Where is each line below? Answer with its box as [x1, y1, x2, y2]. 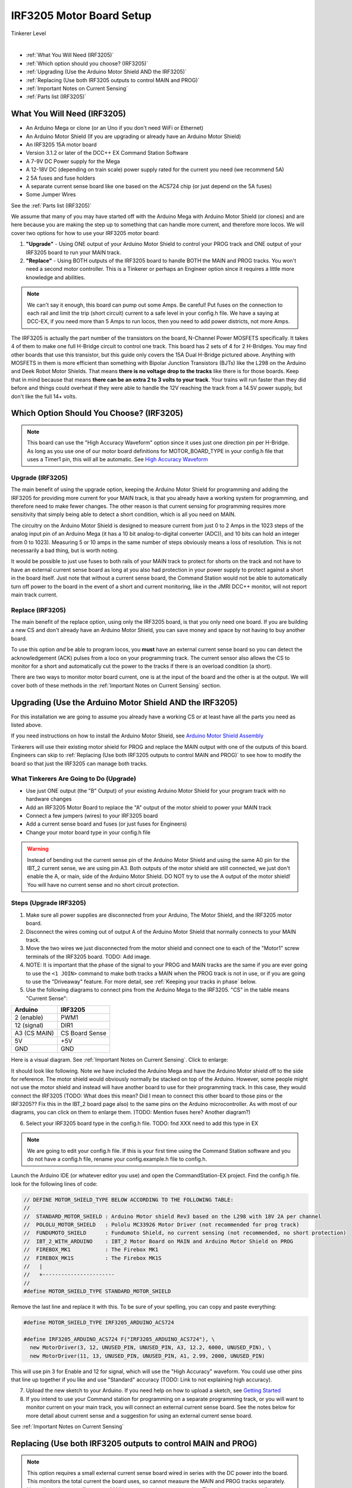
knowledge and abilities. [26, 274, 86, 281]
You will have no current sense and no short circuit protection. [27, 881, 180, 888]
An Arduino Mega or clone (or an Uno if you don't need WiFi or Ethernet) [26, 124, 204, 132]
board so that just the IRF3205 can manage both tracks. [11, 759, 148, 767]
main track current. [11, 591, 58, 598]
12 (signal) [14, 1021, 44, 1030]
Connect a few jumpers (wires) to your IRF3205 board [26, 812, 158, 819]
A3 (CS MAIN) [14, 1029, 55, 1037]
